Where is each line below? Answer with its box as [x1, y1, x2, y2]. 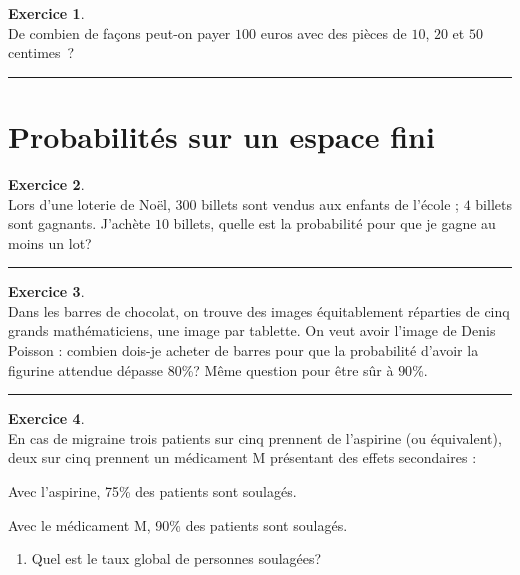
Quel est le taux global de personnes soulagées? [31, 548, 322, 569]
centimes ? [8, 42, 75, 63]
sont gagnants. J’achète [8, 213, 151, 234]
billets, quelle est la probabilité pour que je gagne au [173, 213, 496, 234]
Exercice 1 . [8, 3, 85, 23]
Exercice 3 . [8, 281, 85, 302]
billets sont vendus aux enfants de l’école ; [201, 193, 459, 214]
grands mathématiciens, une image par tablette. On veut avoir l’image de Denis [8, 320, 496, 341]
